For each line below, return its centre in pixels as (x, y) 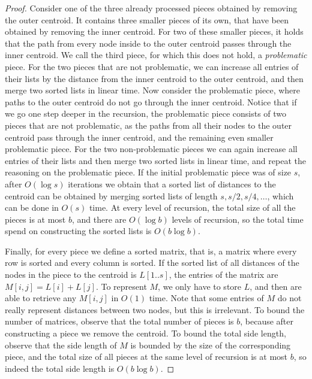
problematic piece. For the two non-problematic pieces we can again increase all (151, 149)
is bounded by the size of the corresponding (211, 345)
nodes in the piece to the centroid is (71, 275)
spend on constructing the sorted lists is (78, 231)
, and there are (99, 219)
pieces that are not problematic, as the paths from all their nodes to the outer (148, 125)
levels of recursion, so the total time (238, 219)
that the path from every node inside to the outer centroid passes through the (148, 43)
